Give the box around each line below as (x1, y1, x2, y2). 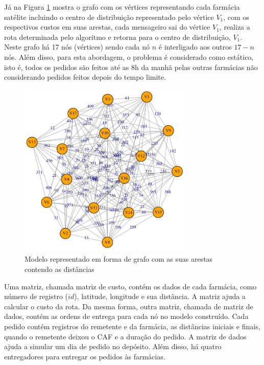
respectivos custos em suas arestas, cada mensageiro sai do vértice (4, 21, 210, 32)
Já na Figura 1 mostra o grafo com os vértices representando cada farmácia (4, 2, 240, 12)
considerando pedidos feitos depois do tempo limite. (4, 72, 166, 82)
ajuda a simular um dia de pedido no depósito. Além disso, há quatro (4, 341, 222, 352)
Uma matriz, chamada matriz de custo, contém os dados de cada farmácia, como (4, 281, 257, 291)
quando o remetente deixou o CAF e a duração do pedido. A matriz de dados (4, 331, 247, 341)
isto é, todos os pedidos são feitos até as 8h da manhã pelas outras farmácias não (4, 61, 258, 72)
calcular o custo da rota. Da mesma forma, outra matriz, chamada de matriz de (4, 301, 253, 311)
